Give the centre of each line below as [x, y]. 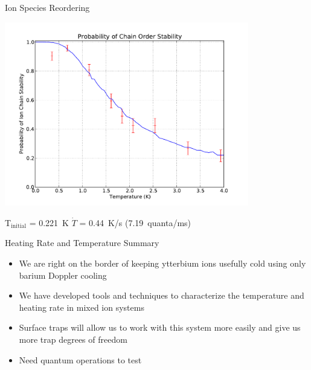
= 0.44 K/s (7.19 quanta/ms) [135, 222]
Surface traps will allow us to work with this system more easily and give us [160, 327]
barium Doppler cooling [63, 275]
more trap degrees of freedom [73, 339]
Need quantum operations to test [80, 359]
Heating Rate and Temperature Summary [82, 243]
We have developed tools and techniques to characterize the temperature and [162, 295]
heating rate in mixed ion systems [82, 307]
